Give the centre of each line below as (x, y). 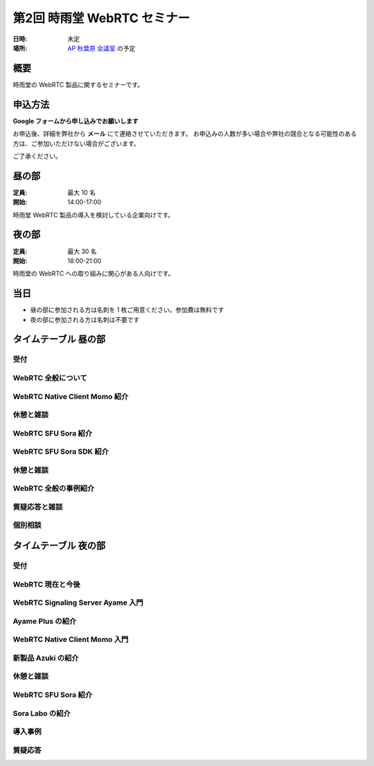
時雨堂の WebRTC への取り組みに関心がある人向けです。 (93, 274)
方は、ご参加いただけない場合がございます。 (76, 143)
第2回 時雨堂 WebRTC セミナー (101, 18)
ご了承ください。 (37, 156)
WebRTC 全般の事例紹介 (54, 488)
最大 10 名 (82, 192)
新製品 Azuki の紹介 (46, 658)
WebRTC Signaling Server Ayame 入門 (78, 603)
